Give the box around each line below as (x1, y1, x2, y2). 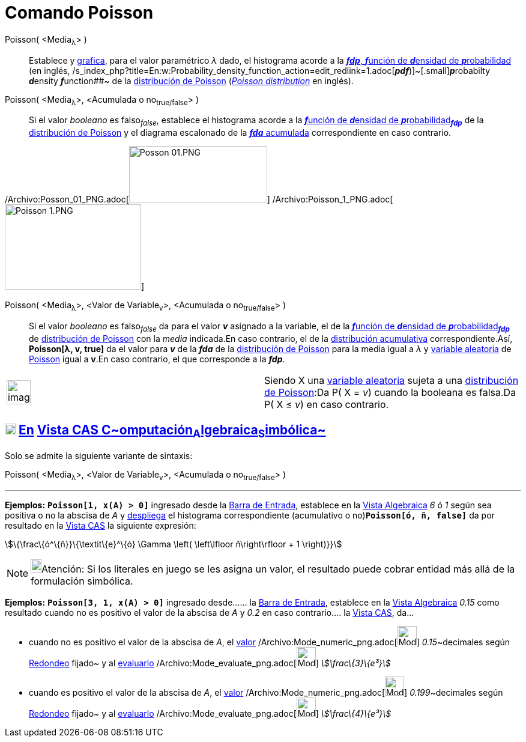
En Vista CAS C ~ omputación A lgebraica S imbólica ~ (18, 422, 326, 440)
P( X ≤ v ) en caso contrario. (264, 398, 389, 410)
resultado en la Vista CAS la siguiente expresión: (5, 520, 196, 531)
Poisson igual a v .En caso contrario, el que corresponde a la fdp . (29, 353, 285, 364)
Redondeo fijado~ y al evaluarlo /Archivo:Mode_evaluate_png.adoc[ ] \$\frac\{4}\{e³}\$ (29, 708, 391, 719)
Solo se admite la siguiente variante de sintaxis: (5, 450, 193, 461)
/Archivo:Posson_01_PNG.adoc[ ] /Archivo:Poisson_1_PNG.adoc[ (5, 194, 393, 205)
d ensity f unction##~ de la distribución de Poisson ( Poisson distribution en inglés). (29, 75, 354, 86)
